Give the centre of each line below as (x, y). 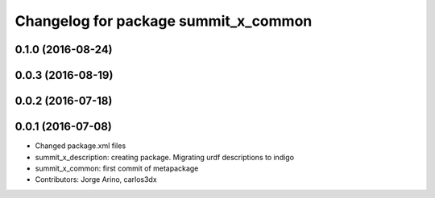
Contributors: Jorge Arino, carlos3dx (96, 179)
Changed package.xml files (81, 146)
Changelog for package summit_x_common (164, 21)
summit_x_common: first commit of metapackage (117, 168)
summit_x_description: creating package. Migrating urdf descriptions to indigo (164, 157)
